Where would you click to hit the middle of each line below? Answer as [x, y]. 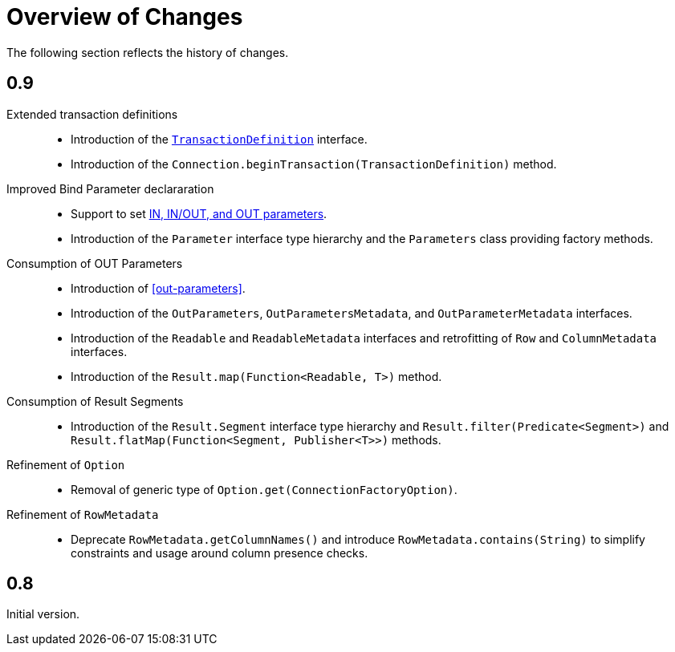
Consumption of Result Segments [95, 401]
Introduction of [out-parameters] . [158, 288]
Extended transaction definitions [92, 114]
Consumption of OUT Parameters [95, 263]
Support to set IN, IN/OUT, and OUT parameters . [199, 213]
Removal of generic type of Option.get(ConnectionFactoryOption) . [264, 489]
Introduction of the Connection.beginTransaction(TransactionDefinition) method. [314, 164]
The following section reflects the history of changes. [148, 52]
